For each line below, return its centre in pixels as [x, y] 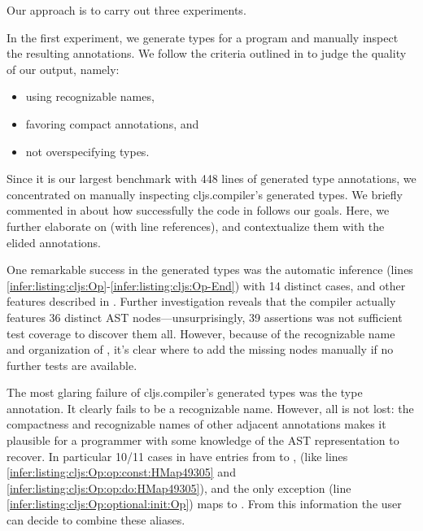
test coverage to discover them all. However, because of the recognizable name [201, 333]
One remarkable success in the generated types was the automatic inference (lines [210, 270]
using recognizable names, [90, 96]
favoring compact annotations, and [112, 123]
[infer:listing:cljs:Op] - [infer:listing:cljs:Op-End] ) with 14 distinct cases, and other [206, 285]
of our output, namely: [63, 69]
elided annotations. [54, 242]
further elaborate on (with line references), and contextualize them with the [196, 226]
